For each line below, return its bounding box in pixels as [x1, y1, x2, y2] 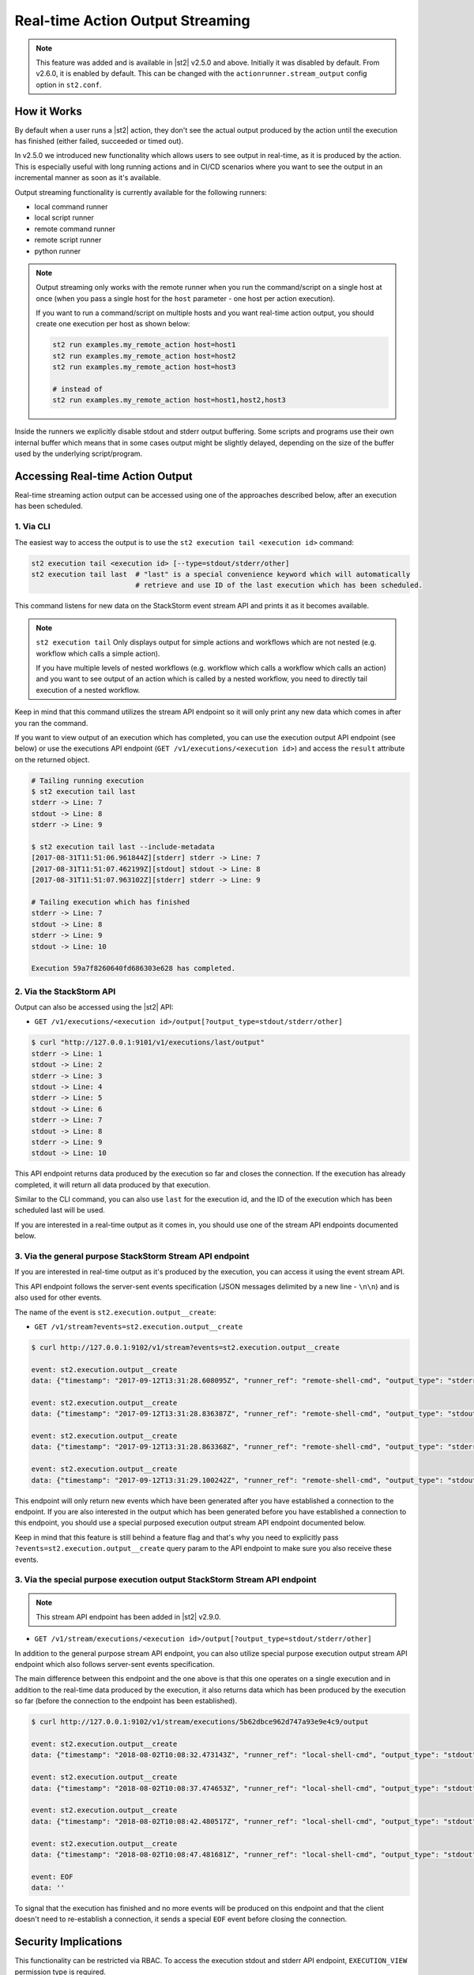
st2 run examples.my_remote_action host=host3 [52, 363, 236, 371]
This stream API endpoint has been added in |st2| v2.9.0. [36, 1612, 221, 1621]
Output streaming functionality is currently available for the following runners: [14, 187, 268, 197]
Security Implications [14, 1935, 122, 1949]
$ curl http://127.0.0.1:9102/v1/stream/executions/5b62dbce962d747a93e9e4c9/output [31, 1717, 369, 1726]
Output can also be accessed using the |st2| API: [14, 1003, 174, 1012]
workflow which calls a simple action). [36, 649, 160, 658]
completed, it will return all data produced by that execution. [14, 1179, 211, 1189]
